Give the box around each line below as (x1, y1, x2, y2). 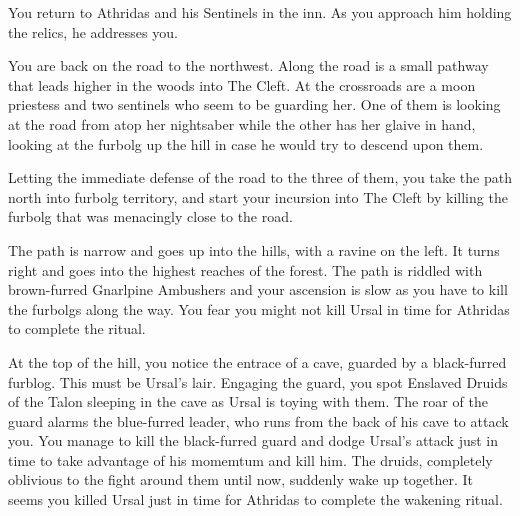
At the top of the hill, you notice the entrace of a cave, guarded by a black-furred (8, 351, 507, 372)
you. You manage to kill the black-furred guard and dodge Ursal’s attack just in (8, 430, 499, 451)
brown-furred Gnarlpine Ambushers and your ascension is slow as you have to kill (8, 279, 508, 300)
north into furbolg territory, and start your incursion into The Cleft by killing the (8, 186, 508, 207)
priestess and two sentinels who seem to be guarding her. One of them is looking (8, 94, 501, 115)
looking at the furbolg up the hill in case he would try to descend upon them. (8, 133, 484, 154)
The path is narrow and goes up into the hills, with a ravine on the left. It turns (8, 239, 500, 260)
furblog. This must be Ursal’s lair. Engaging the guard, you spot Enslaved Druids (8, 371, 508, 392)
